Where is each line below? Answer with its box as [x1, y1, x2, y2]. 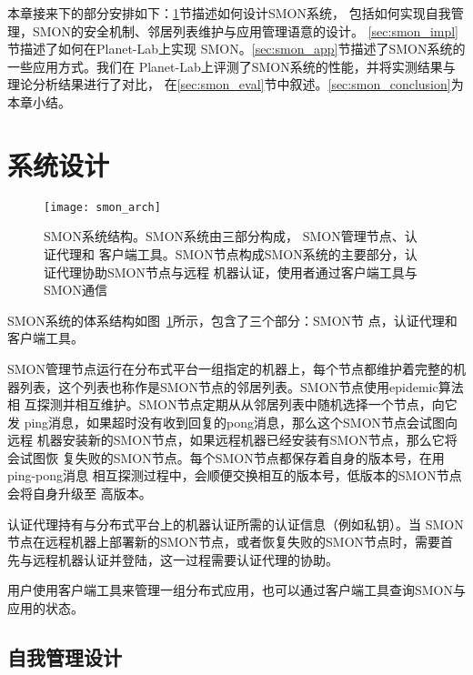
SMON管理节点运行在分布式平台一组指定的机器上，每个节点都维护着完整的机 [7, 358, 467, 378]
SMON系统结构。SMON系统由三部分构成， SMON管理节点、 [44, 227, 405, 246]
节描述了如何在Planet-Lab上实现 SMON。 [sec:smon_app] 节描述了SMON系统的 [7, 39, 466, 58]
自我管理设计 [7, 643, 122, 671]
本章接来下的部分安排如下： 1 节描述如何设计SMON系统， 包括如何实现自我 [7, 4, 451, 22]
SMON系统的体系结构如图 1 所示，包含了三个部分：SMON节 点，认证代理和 [7, 310, 458, 329]
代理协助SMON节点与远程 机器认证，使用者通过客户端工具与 [55, 262, 418, 281]
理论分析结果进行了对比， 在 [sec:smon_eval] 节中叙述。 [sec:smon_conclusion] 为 [7, 75, 464, 94]
